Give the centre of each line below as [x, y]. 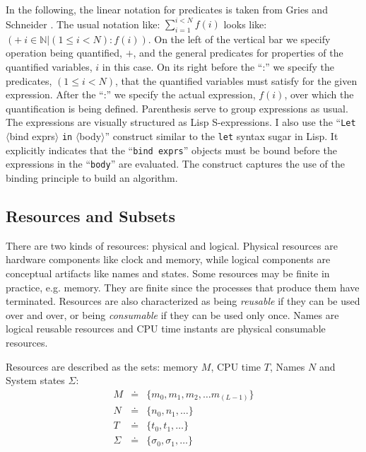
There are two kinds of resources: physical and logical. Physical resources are [172, 245]
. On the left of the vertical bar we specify [239, 39]
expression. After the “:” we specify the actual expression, [131, 94]
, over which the [319, 94]
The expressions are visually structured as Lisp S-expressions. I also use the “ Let [181, 122]
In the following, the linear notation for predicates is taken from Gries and [167, 9]
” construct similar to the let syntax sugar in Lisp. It [222, 136]
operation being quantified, [64, 53]
